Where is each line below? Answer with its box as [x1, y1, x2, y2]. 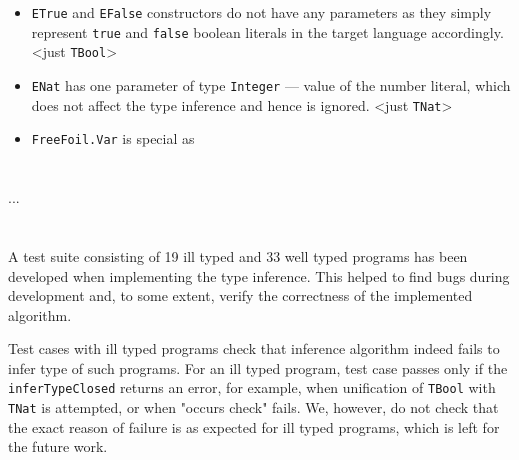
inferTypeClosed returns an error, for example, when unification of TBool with [8, 377, 496, 398]
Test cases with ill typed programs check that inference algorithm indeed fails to [8, 338, 500, 359]
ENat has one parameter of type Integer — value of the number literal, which [31, 74, 511, 95]
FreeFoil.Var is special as [31, 128, 195, 149]
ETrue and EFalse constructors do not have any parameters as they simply [31, 2, 492, 22]
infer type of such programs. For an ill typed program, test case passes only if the [8, 357, 508, 378]
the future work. [8, 436, 108, 457]
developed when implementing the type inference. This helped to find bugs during [8, 265, 510, 286]
